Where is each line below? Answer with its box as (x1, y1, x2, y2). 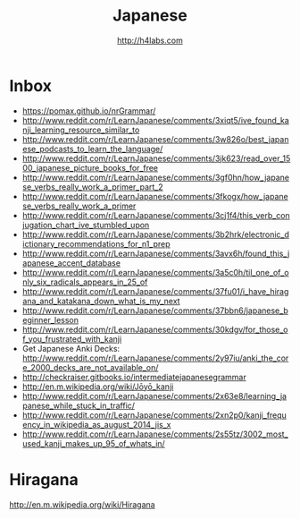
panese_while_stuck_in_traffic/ (21, 400, 136, 411)
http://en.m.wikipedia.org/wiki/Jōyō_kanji (21, 381, 174, 392)
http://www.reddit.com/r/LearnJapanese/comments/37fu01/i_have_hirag (21, 285, 289, 296)
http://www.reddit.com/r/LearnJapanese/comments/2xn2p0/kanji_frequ (21, 409, 287, 421)
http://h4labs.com (117, 35, 183, 46)
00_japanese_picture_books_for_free (21, 162, 159, 173)
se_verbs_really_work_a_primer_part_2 (21, 181, 163, 192)
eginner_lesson (21, 314, 79, 325)
